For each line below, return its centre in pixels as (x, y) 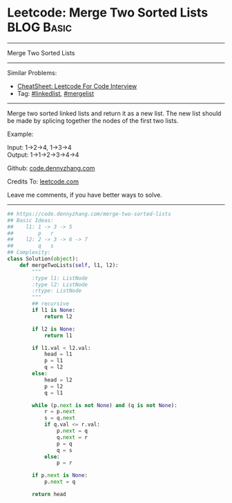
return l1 (58, 335)
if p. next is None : (60, 475)
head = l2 (58, 380)
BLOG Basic (40, 27)
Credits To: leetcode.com (43, 181)
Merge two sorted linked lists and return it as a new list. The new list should (114, 113)
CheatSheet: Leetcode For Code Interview (77, 86)
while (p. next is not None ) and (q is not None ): (105, 405)
